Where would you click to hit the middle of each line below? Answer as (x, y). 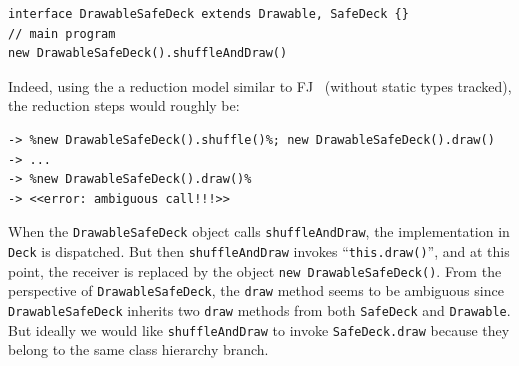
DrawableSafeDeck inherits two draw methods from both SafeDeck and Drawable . (259, 309)
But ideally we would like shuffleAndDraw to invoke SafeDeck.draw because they (259, 329)
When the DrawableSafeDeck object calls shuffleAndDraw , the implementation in (259, 231)
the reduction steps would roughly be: (124, 105)
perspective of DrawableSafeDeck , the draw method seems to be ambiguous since (256, 290)
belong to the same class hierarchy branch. (138, 349)
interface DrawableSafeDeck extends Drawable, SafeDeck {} (208, 14)
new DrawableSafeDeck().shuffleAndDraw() (148, 53)
